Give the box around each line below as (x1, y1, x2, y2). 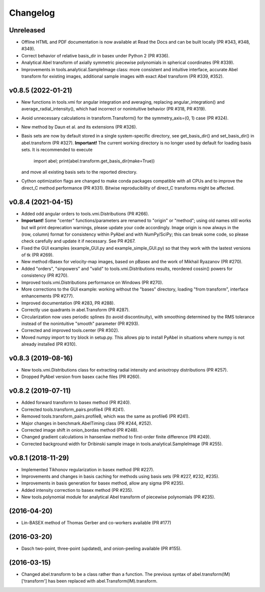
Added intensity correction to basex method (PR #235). (21, 487, 133, 493)
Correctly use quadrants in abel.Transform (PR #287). (21, 307, 130, 313)
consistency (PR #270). (21, 272, 69, 278)
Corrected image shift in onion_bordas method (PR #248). (21, 427, 139, 433)
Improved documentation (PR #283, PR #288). (21, 300, 115, 306)
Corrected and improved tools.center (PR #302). (21, 327, 120, 333)
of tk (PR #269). (21, 252, 54, 258)
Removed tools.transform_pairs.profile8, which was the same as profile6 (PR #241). (21, 413, 190, 419)
